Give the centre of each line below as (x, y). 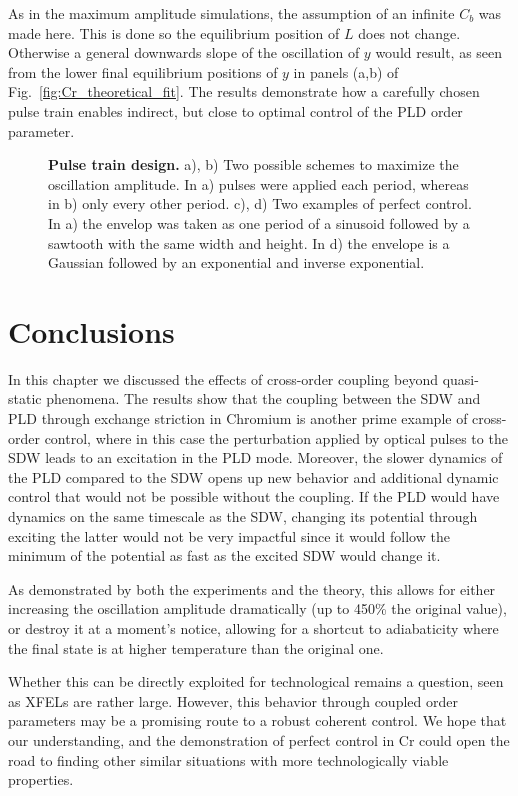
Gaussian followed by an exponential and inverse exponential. (236, 262)
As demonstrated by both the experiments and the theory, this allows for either (252, 588)
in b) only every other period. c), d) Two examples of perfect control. (260, 203)
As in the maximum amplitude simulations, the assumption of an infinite (231, 13)
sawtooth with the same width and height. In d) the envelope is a (249, 242)
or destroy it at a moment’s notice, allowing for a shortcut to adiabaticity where (253, 627)
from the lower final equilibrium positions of (143, 71)
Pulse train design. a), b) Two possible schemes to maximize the (253, 164)
